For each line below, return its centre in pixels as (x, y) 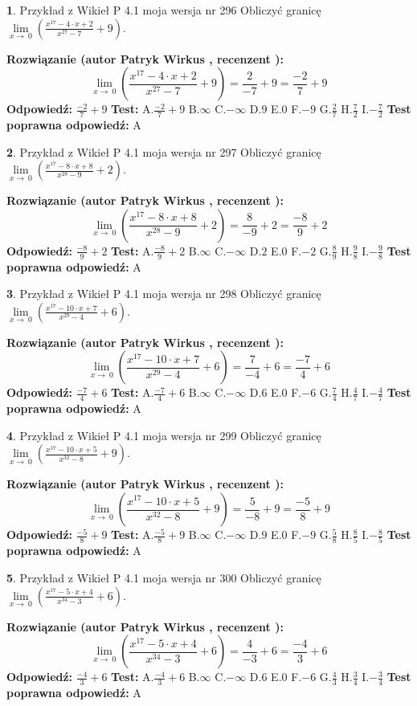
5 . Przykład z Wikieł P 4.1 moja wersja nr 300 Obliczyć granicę (164, 577)
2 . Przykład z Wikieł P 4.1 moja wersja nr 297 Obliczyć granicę (164, 151)
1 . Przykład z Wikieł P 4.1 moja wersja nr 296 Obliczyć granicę (164, 10)
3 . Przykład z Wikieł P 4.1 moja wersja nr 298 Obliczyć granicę (164, 294)
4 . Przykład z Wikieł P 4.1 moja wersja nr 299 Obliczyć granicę (164, 435)
